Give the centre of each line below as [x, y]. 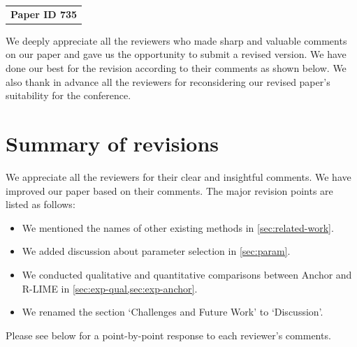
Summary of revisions [112, 143]
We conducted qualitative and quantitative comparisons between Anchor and [187, 274]
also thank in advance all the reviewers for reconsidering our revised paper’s [168, 81]
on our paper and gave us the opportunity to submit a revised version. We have [176, 54]
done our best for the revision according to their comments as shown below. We [176, 68]
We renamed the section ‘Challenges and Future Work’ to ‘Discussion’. [173, 312]
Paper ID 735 [44, 14]
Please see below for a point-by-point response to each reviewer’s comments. [168, 335]
